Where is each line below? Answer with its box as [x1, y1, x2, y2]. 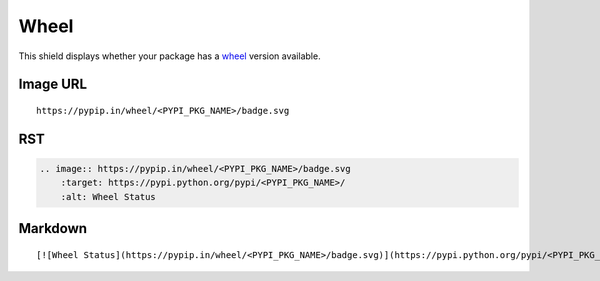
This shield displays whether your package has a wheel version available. [18, 50, 321, 62]
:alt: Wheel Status [60, 191, 157, 202]
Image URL [18, 76, 88, 93]
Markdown [18, 220, 88, 237]
